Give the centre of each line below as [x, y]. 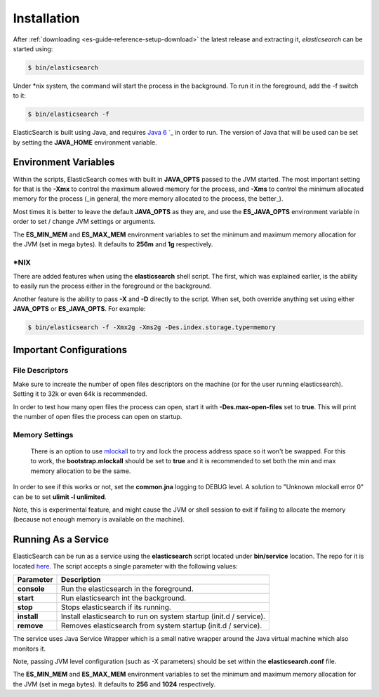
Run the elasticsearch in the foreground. [127, 589]
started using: [33, 48]
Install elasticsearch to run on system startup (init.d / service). [163, 616]
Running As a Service [61, 539]
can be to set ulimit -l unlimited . [60, 497]
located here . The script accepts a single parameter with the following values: [125, 566]
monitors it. [29, 649]
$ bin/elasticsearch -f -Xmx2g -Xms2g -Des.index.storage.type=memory [152, 327]
